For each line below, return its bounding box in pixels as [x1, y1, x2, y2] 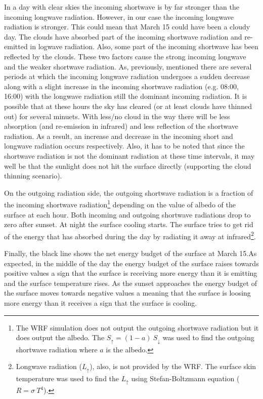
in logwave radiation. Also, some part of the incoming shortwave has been [30, 41, 258, 52]
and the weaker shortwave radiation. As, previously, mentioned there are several [4, 61, 252, 71]
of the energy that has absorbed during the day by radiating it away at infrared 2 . [4, 229, 256, 241]
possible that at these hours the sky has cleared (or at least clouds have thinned [4, 100, 252, 111]
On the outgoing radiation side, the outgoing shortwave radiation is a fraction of [4, 187, 253, 198]
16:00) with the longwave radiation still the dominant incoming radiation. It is [4, 91, 247, 101]
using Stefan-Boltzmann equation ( [131, 373, 240, 383]
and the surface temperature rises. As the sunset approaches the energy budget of [4, 277, 257, 288]
